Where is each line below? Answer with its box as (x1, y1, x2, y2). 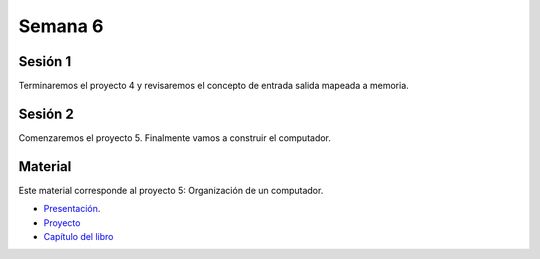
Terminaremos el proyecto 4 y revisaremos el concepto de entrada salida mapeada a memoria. (18, 80, 409, 92)
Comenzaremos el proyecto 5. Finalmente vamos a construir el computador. (18, 131, 332, 144)
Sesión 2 (18, 105, 74, 122)
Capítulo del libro (43, 231, 114, 243)
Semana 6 (18, 15, 104, 37)
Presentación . (43, 203, 101, 215)
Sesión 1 (18, 53, 72, 70)
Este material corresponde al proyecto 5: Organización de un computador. (18, 184, 324, 196)
